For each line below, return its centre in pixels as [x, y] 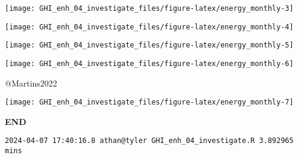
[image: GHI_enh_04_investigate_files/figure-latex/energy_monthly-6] [149, 63]
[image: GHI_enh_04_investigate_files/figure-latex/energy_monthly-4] [149, 27]
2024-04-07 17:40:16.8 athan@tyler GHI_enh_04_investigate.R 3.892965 [149, 141]
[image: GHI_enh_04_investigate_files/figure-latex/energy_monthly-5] [149, 45]
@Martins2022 [31, 83]
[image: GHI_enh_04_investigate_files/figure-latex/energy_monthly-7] [149, 102]
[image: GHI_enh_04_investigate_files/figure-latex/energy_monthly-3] [149, 8]
